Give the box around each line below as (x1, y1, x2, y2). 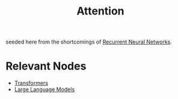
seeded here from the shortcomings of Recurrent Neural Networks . (5, 38, 172, 46)
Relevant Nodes (5, 59, 87, 73)
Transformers (14, 80, 49, 87)
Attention (76, 4, 124, 18)
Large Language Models (14, 86, 75, 93)
